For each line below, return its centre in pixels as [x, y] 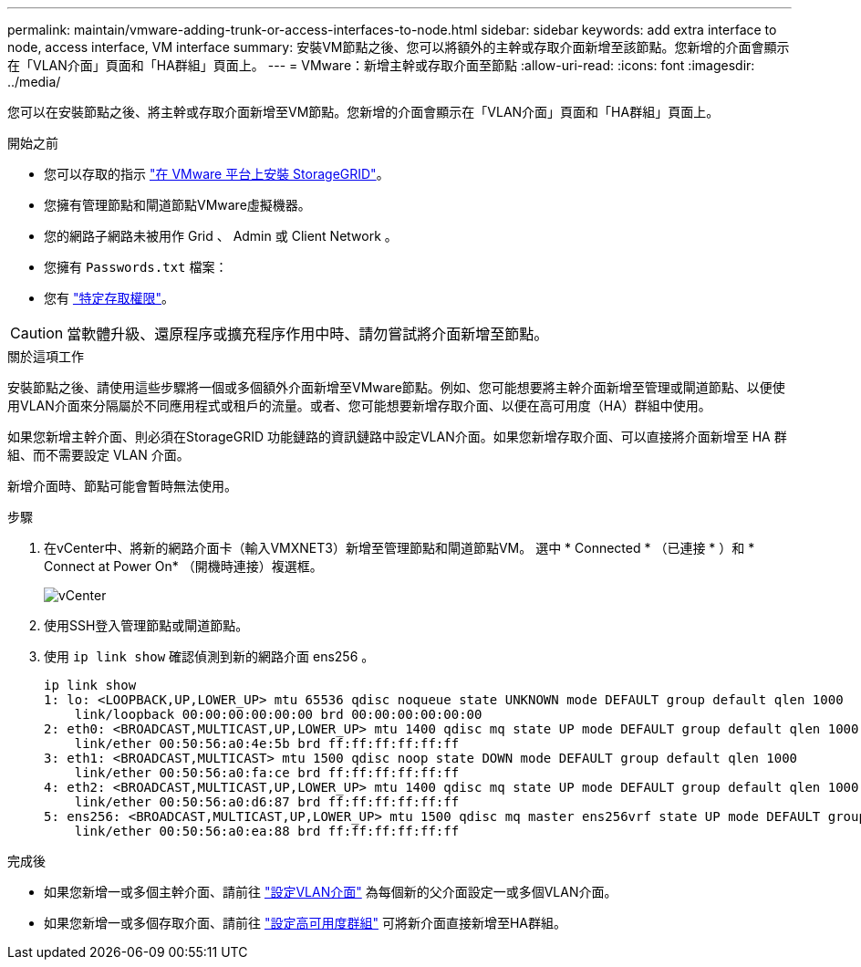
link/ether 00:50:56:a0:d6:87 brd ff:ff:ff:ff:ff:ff [267, 802]
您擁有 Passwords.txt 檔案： [136, 267]
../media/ [34, 82]
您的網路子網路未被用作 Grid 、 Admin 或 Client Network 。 [221, 236]
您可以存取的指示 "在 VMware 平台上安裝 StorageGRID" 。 [217, 174]
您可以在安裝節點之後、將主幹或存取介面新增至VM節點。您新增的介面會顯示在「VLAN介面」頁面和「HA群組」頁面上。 [363, 112]
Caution [37, 333]
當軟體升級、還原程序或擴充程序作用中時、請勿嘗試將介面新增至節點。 [308, 334]
